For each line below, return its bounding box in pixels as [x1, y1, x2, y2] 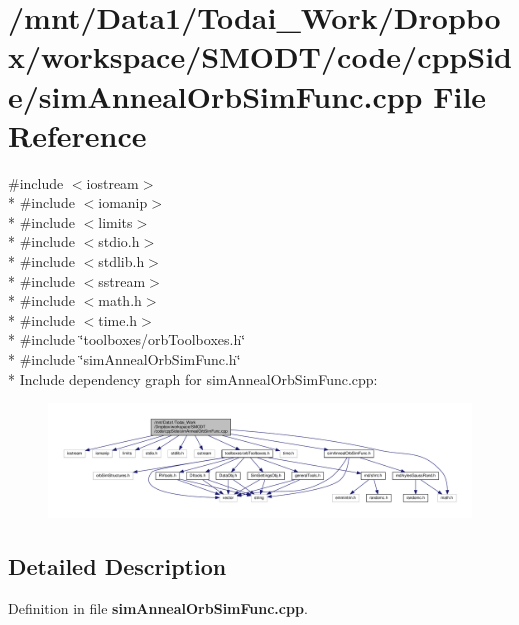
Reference [8, 114, 147, 155]
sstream [98, 270, 146, 291]
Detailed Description [8, 551, 227, 582]
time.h [98, 309, 138, 330]
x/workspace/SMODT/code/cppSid [8, 36, 512, 77]
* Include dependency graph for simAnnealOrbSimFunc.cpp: [8, 368, 378, 389]
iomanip [98, 192, 148, 213]
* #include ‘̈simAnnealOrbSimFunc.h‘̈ [8, 349, 241, 370]
